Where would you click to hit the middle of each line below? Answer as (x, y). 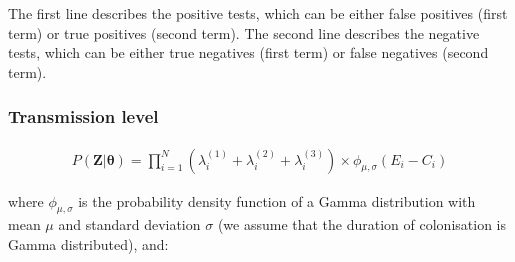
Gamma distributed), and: (88, 244)
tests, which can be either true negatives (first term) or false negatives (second (248, 52)
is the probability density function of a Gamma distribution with (277, 200)
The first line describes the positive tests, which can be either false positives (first (258, 13)
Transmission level (83, 116)
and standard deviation (129, 224)
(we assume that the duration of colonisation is (361, 224)
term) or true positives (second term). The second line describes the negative (244, 32)
